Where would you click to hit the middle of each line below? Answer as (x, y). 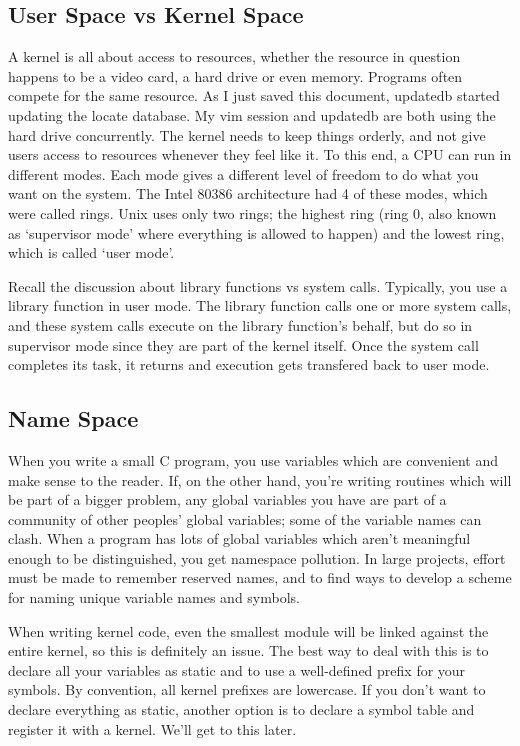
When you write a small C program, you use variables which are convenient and (253, 459)
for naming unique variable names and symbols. (154, 597)
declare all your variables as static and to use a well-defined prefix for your (237, 669)
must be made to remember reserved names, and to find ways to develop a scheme (260, 577)
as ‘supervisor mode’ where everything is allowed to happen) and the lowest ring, (256, 232)
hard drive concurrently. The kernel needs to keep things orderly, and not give (247, 134)
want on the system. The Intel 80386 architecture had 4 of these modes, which (248, 193)
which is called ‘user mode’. (91, 252)
